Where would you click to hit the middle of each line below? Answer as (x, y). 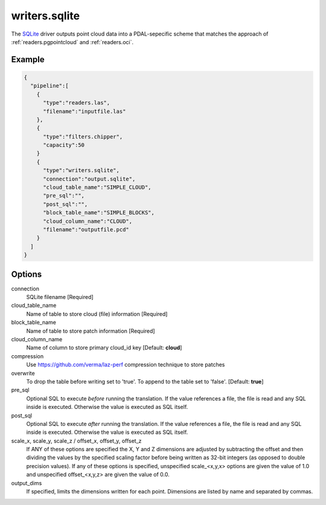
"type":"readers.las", (77, 103)
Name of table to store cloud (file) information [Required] (97, 314)
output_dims (27, 483)
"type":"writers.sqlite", (81, 170)
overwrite (23, 373)
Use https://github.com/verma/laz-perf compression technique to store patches (126, 365)
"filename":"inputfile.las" (85, 111)
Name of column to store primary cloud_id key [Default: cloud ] (104, 348)
